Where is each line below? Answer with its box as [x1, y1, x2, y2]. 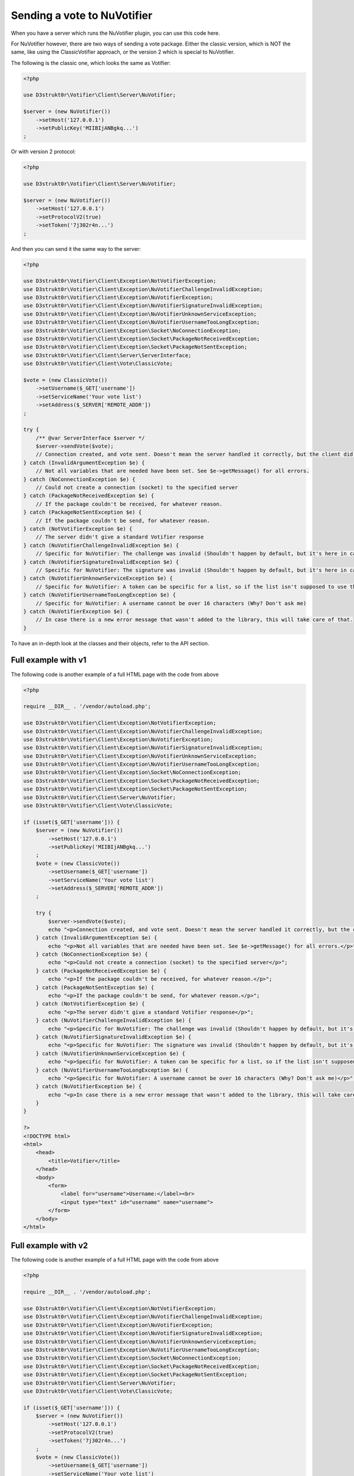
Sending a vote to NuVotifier [11, 9, 153, 22]
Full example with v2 [11, 1240, 88, 1251]
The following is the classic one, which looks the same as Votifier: [11, 59, 171, 66]
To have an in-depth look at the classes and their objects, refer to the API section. [11, 639, 209, 646]
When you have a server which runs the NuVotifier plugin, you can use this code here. [11, 30, 221, 37]
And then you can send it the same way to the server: [11, 245, 141, 252]
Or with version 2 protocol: [11, 148, 76, 155]
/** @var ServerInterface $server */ [35, 435, 145, 441]
